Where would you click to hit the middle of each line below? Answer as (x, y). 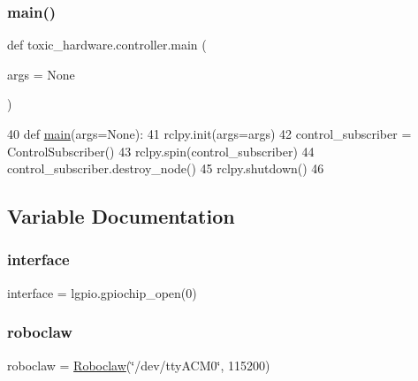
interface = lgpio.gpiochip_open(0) (102, 292)
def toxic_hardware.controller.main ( (107, 45)
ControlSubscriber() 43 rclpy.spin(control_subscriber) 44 (161, 151)
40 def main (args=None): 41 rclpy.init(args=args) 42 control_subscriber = (209, 133)
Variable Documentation (121, 216)
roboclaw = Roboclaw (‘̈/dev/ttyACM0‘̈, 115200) (139, 365)
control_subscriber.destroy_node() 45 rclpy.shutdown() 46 (166, 168)
